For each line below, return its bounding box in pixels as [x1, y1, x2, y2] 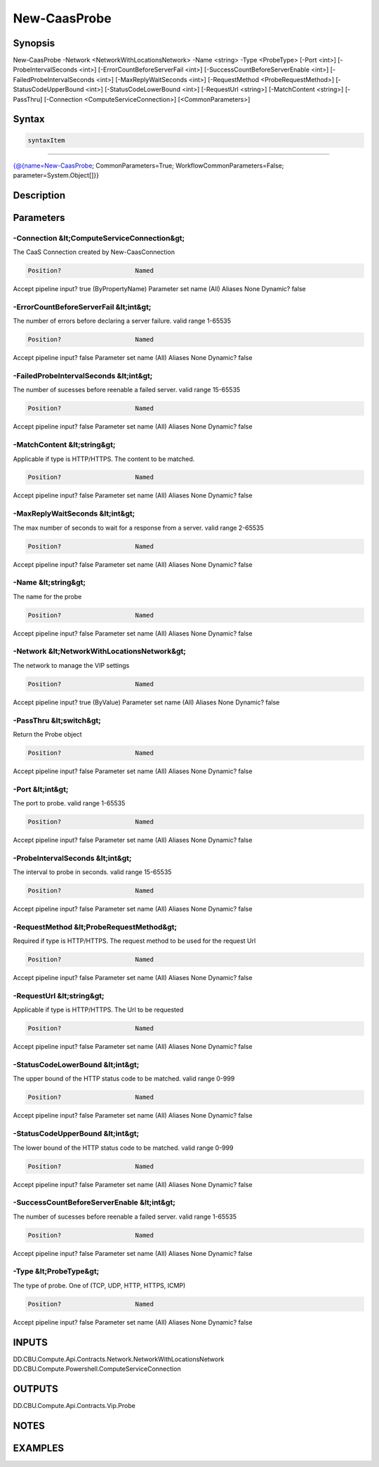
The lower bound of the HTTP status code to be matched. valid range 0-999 [13, 1144, 234, 1152]
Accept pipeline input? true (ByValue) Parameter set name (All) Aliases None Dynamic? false [13, 698, 280, 706]
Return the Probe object [13, 730, 82, 738]
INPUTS [13, 1337, 48, 1348]
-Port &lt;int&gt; [13, 784, 69, 794]
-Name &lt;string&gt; [13, 577, 86, 587]
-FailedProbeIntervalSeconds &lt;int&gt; [13, 371, 153, 381]
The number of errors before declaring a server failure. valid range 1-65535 [13, 316, 232, 326]
